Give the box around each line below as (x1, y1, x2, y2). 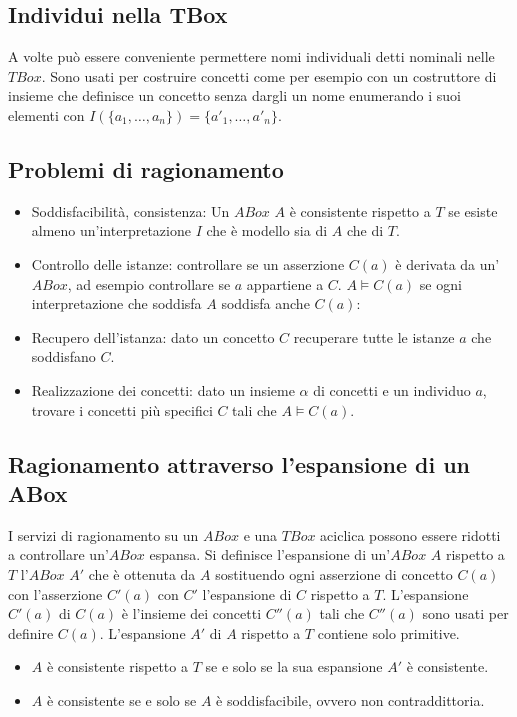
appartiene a (246, 273, 324, 294)
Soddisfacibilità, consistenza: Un (31, 200, 230, 221)
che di (346, 220, 384, 241)
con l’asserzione (8, 583, 103, 604)
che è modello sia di (206, 220, 328, 241)
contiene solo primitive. (317, 622, 460, 643)
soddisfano (31, 346, 96, 367)
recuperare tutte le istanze (293, 326, 455, 347)
